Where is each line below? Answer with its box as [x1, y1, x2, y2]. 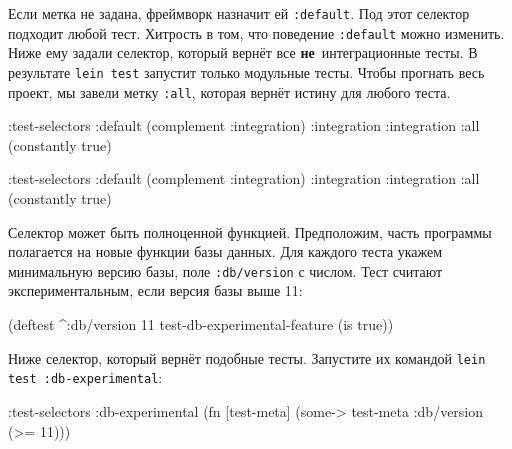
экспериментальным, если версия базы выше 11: [8, 280, 303, 301]
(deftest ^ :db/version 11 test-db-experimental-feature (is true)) [8, 314, 394, 335]
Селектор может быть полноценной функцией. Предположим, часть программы [8, 221, 492, 242]
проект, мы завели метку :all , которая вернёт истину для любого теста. [8, 81, 451, 102]
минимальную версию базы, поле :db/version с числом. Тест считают [8, 260, 443, 281]
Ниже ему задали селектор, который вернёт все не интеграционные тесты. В [8, 42, 478, 63]
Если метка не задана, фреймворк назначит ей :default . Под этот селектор [8, 3, 470, 23]
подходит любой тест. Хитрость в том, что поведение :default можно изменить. [8, 22, 505, 43]
